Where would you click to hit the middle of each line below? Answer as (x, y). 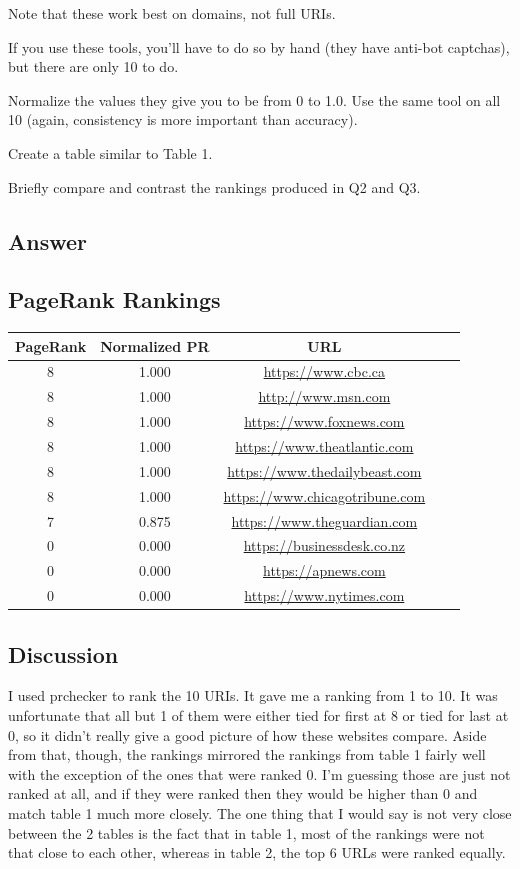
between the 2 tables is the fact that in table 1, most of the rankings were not (246, 832)
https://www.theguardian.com (324, 520)
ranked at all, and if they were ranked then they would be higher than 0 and (243, 793)
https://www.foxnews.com (324, 421)
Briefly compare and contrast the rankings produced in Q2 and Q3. (214, 186)
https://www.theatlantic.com (324, 446)
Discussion (63, 653)
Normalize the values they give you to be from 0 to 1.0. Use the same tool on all (254, 99)
